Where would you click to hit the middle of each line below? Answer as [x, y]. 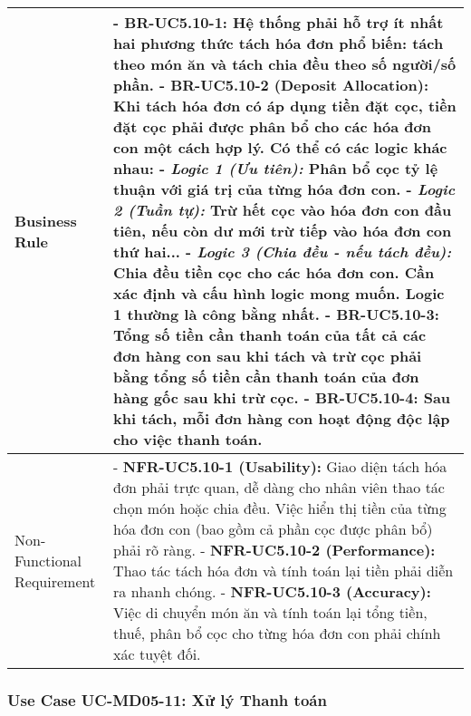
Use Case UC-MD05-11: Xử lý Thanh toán [167, 699]
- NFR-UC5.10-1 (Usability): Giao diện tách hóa [280, 466]
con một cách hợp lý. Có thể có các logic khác [280, 147]
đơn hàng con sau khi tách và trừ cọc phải [268, 356]
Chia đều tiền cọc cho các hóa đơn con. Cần [274, 272]
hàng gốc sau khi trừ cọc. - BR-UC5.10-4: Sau [282, 397]
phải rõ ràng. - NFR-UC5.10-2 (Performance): [274, 550]
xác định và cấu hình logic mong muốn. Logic [279, 293]
